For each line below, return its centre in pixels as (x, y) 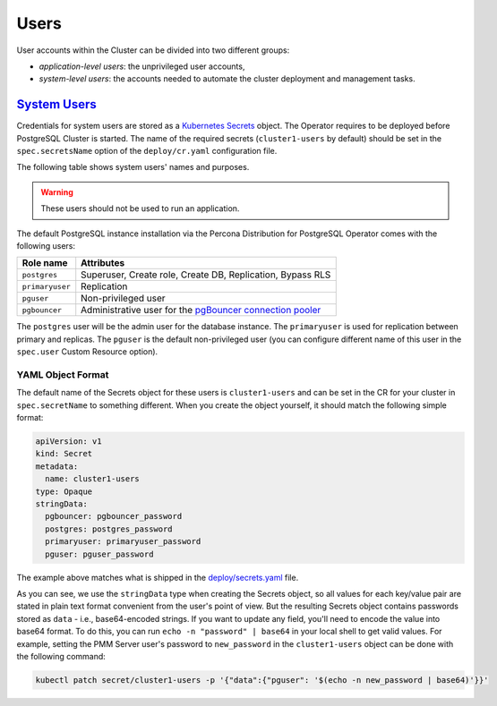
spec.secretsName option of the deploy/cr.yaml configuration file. (147, 151)
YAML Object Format (63, 374)
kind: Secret (64, 454)
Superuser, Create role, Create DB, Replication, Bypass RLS (206, 275)
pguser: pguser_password (99, 554)
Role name (45, 263)
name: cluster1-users (93, 479)
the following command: (61, 656)
